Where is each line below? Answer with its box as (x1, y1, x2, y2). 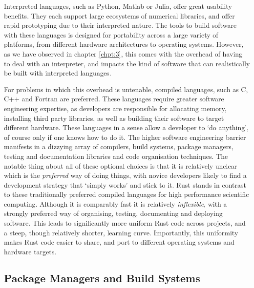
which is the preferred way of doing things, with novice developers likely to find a (4, 170, 247, 180)
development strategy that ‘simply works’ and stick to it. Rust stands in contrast (4, 179, 246, 190)
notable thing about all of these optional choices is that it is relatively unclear (4, 160, 237, 171)
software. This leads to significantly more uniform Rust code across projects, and (4, 218, 246, 228)
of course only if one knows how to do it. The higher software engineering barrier (4, 132, 246, 142)
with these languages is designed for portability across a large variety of (4, 29, 218, 39)
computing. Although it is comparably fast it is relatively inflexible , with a (4, 198, 227, 209)
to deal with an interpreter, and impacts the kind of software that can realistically (4, 58, 250, 68)
